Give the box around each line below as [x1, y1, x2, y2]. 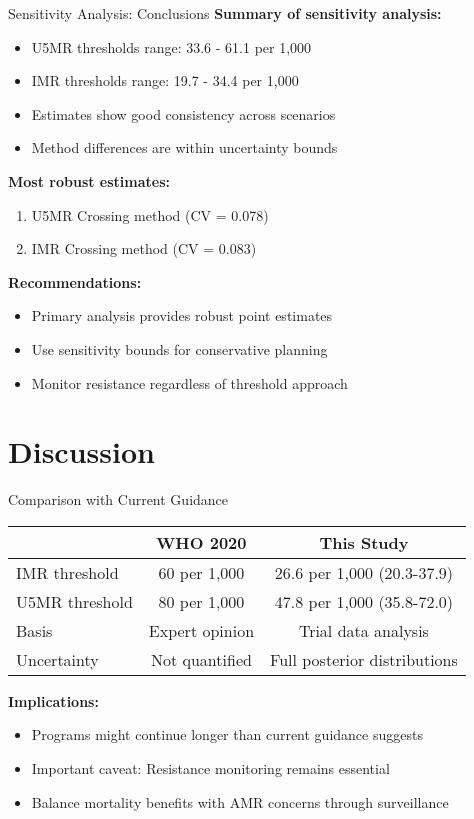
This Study [319, 530, 409, 554]
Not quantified [150, 647, 252, 671]
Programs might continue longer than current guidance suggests [31, 724, 423, 745]
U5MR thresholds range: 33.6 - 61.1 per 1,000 [31, 36, 312, 57]
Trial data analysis [298, 618, 429, 642]
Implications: [8, 690, 99, 711]
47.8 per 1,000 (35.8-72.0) [274, 589, 454, 613]
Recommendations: [8, 271, 142, 292]
